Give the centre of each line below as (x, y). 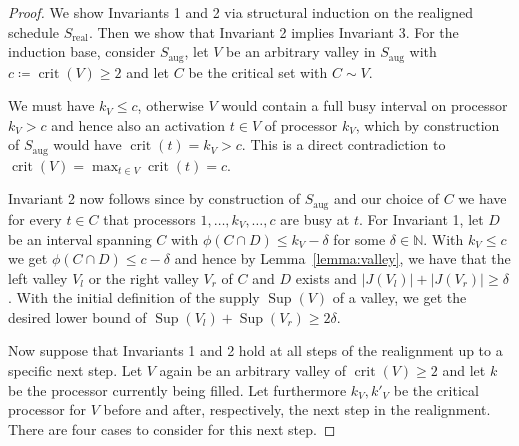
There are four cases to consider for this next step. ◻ (172, 428)
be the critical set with (258, 71)
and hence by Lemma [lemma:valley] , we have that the (342, 258)
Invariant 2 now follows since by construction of (154, 198)
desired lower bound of (77, 316)
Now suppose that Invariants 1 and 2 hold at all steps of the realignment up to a (255, 350)
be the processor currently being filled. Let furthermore (177, 389)
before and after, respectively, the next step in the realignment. (297, 409)
